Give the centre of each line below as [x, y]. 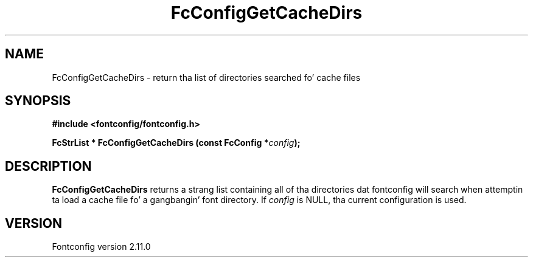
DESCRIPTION [48, 166]
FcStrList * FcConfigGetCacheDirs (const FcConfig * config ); [176, 143]
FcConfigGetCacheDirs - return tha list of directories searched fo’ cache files [206, 77]
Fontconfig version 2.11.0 [101, 247]
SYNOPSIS [38, 101]
